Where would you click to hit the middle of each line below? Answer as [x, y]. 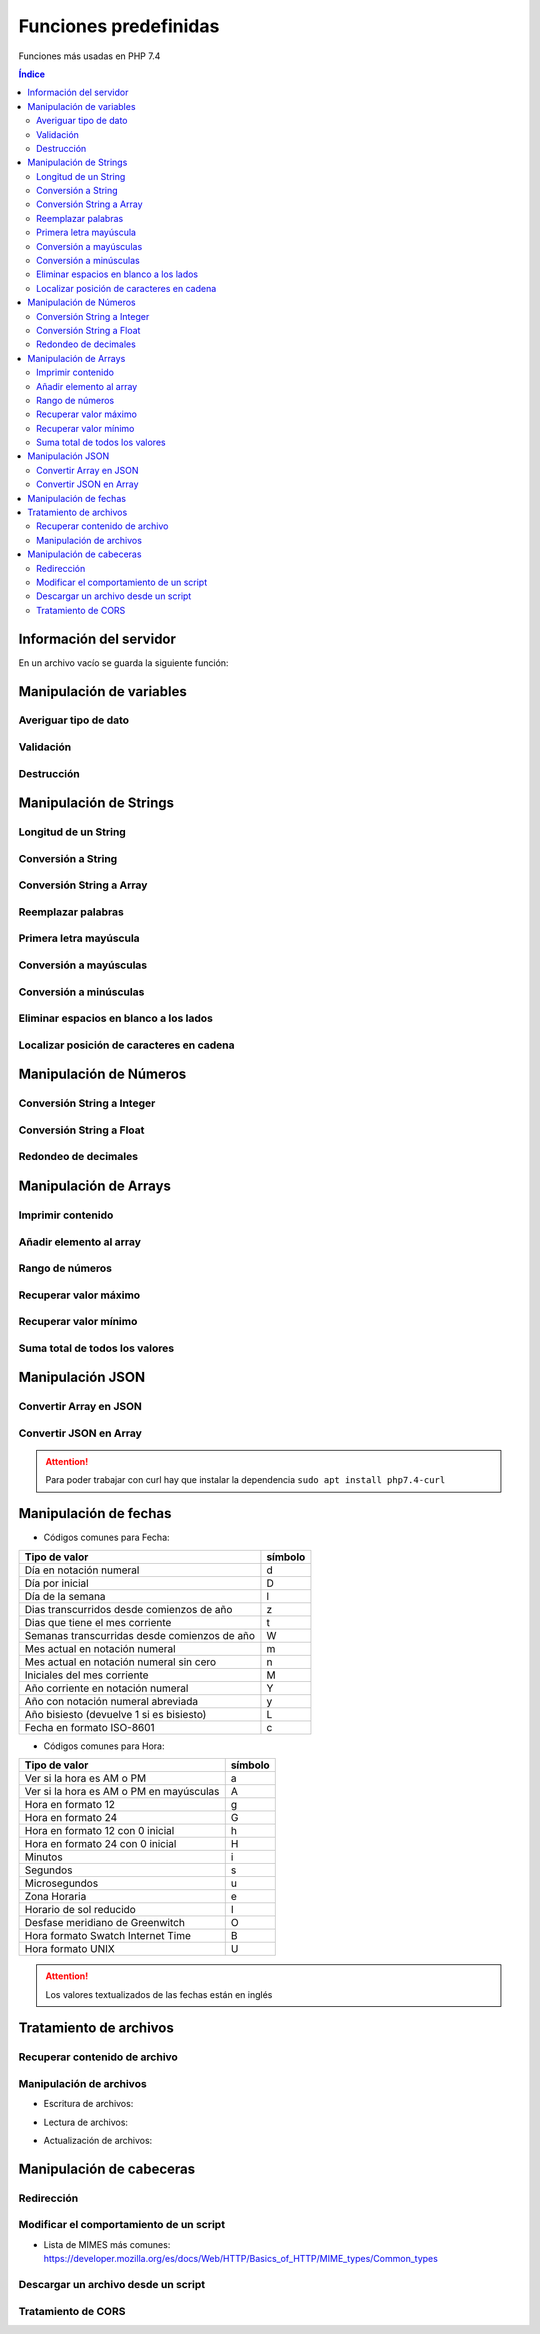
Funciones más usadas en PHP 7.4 [89, 56]
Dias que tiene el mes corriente [98, 1622]
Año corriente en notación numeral [106, 1688]
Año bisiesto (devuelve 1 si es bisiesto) [115, 1714]
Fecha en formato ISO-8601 [89, 1727]
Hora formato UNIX [69, 1949]
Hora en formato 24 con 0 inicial [100, 1844]
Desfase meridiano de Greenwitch [104, 1923]
